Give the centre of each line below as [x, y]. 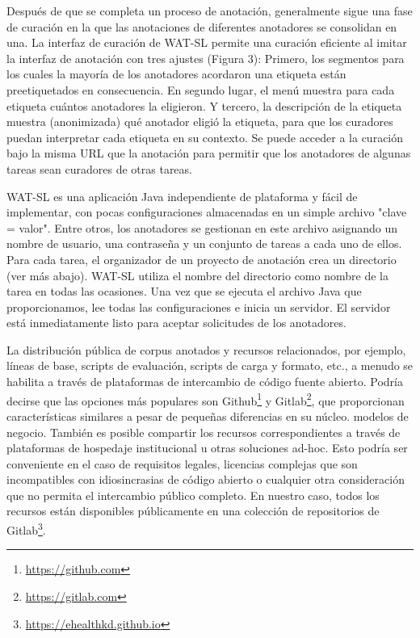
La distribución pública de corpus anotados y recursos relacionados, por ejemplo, [206, 349]
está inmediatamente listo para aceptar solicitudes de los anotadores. [176, 323]
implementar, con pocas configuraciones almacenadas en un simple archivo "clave [207, 212]
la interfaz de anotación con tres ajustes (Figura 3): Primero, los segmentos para [206, 58]
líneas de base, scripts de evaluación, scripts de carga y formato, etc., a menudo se [210, 365]
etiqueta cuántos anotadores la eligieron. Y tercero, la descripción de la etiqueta [204, 105]
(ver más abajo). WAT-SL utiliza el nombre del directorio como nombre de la [197, 275]
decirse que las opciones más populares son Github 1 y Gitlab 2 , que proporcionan [206, 399]
